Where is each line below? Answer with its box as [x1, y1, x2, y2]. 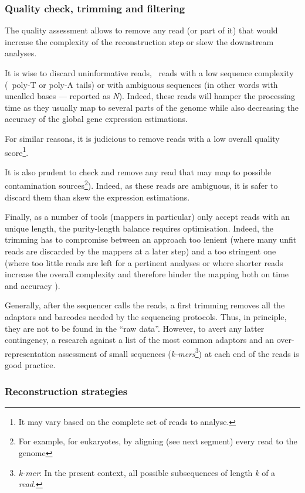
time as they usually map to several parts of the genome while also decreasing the [5, 101, 299, 113]
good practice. [5, 359, 56, 371]
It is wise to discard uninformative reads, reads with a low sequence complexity [5, 67, 294, 79]
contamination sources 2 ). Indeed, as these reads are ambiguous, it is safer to [5, 178, 278, 192]
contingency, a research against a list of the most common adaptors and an [5, 334, 274, 346]
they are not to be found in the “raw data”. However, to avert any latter [5, 322, 265, 334]
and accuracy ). [5, 279, 60, 291]
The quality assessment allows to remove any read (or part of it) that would [5, 24, 278, 36]
